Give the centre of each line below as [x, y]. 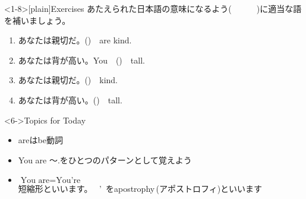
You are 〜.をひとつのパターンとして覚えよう [105, 159]
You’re [68, 181]
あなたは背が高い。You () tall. [81, 60]
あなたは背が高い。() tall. [70, 99]
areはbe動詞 [40, 140]
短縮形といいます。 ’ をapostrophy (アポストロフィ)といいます [140, 189]
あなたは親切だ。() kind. [68, 80]
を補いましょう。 [37, 20]
